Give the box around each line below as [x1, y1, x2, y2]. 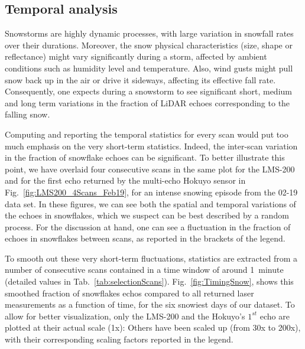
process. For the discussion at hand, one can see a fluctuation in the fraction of [5, 220, 291, 233]
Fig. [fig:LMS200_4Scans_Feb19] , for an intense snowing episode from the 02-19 [5, 185, 298, 198]
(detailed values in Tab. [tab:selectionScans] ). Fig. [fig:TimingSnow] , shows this [5, 275, 294, 288]
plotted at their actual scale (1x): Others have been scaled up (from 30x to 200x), [5, 321, 301, 334]
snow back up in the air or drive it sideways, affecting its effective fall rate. [5, 73, 276, 86]
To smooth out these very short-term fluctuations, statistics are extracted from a [5, 252, 298, 264]
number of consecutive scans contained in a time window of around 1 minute [5, 263, 284, 276]
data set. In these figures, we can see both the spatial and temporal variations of [5, 197, 296, 210]
